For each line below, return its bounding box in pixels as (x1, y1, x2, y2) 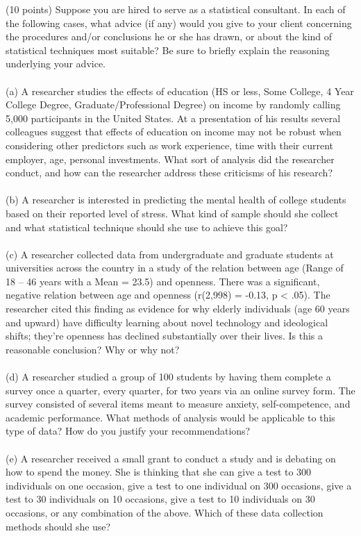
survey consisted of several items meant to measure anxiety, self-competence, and (6, 396, 351, 411)
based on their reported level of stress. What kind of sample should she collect (6, 206, 339, 220)
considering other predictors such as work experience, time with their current (6, 137, 333, 152)
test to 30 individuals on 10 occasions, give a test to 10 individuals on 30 (6, 492, 315, 506)
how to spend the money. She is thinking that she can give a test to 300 (6, 464, 312, 479)
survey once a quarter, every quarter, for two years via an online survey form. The (6, 383, 355, 397)
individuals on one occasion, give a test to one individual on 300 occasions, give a (6, 478, 352, 492)
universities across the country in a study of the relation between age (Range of (6, 260, 344, 275)
